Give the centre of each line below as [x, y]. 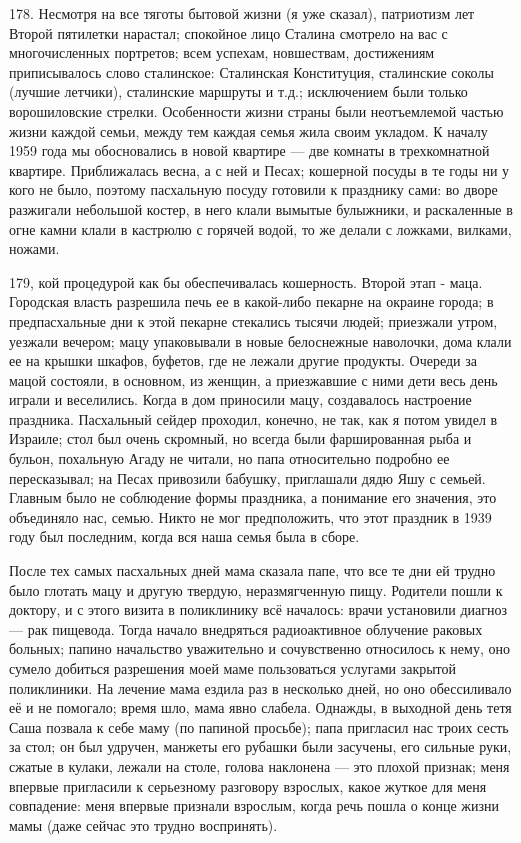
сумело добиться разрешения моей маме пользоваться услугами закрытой [233, 668]
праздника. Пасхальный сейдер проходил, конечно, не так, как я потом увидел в [253, 418]
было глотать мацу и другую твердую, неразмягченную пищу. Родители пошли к [256, 589]
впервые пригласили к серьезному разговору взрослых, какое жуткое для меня [248, 785]
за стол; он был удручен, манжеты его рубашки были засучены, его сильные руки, [260, 746]
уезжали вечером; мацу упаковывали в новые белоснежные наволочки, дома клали [260, 340]
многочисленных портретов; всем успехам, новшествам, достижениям [222, 52]
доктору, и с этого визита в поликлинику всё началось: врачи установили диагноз [258, 609]
